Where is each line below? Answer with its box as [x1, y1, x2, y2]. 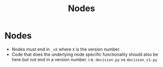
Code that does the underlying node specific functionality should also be [11, 51, 159, 57]
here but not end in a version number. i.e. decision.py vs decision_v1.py [11, 56, 158, 62]
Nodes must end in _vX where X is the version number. [11, 46, 121, 52]
